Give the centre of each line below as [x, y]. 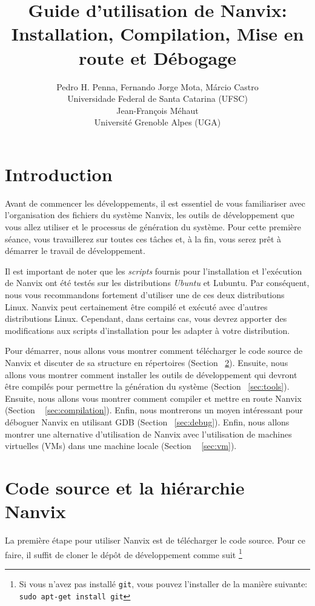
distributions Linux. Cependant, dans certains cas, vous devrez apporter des [146, 318]
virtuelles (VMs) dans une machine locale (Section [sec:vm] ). [121, 446]
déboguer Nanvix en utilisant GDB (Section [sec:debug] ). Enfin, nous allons [147, 421]
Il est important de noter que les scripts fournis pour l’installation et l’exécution [154, 271]
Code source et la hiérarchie [125, 487]
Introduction [59, 174]
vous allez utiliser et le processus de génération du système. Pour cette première [153, 227]
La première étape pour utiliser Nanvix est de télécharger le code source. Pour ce [155, 540]
